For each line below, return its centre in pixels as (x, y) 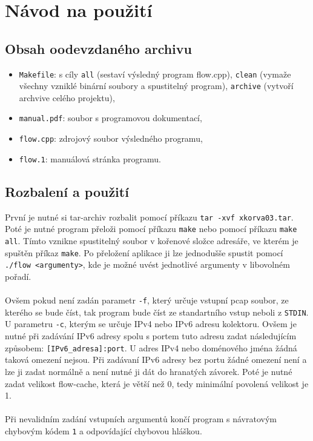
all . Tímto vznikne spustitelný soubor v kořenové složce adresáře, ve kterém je (152, 240)
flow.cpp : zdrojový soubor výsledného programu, (111, 138)
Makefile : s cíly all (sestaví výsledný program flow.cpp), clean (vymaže (155, 74)
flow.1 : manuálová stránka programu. (90, 158)
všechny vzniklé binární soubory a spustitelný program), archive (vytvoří (156, 86)
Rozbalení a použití (67, 191)
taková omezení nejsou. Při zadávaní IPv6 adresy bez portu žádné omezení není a (156, 360)
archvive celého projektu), (67, 97)
